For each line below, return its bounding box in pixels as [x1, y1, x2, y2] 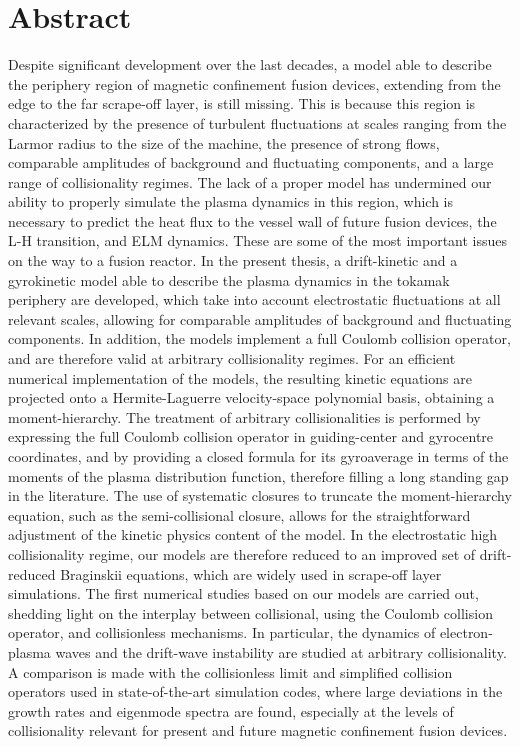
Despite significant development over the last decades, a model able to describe [8, 54, 492, 75]
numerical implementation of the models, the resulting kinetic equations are [8, 367, 472, 388]
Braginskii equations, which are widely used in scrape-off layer [60, 563, 442, 584]
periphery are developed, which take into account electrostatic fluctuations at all [8, 289, 501, 310]
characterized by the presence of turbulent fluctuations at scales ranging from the [8, 112, 507, 133]
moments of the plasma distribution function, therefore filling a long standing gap [8, 465, 509, 486]
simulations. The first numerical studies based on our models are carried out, [8, 583, 479, 604]
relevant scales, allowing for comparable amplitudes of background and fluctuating [8, 308, 512, 329]
